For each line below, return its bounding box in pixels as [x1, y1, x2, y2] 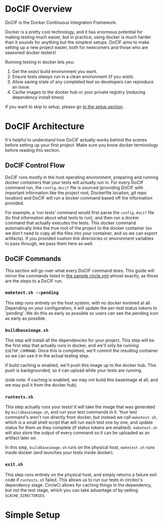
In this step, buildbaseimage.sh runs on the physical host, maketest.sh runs [5, 444, 155, 451]
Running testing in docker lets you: [5, 59, 74, 65]
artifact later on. [5, 435, 37, 441]
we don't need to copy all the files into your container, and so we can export [5, 230, 158, 236]
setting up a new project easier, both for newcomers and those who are [5, 44, 148, 50]
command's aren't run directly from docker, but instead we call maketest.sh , [5, 415, 157, 420]
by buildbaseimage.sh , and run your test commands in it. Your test [5, 409, 137, 415]
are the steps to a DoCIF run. [5, 278, 63, 284]
